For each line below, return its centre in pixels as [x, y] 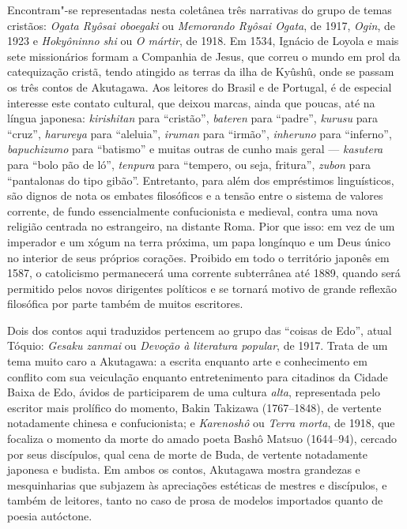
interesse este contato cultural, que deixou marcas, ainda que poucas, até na [191, 102]
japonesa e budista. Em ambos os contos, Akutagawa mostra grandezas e [184, 469]
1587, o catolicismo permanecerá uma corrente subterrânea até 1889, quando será [204, 273]
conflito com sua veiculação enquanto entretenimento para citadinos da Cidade [198, 376]
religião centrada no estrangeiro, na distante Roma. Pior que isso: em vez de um [201, 226]
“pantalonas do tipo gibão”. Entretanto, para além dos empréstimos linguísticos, [201, 180]
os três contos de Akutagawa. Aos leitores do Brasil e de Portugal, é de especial [200, 86]
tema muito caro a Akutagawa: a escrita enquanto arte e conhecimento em [187, 361]
